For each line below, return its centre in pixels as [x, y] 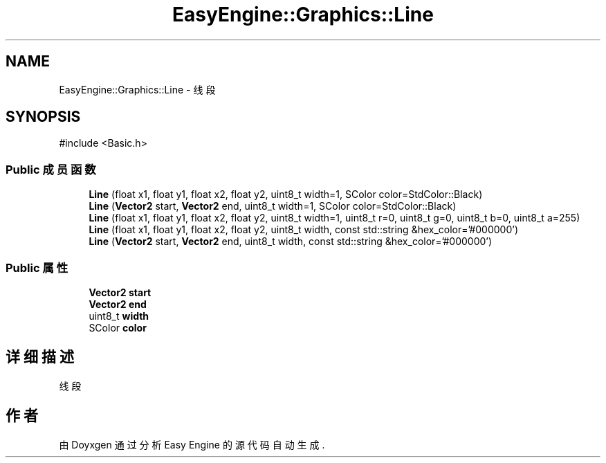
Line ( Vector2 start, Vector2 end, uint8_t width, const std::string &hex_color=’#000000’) [291, 242]
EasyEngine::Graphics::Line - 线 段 [137, 89]
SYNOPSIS [43, 117]
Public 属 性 [37, 267]
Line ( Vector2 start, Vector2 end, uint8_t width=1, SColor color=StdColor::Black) [273, 206]
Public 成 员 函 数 [51, 169]
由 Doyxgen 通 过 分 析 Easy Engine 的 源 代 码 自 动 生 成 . [192, 444]
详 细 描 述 [40, 357]
